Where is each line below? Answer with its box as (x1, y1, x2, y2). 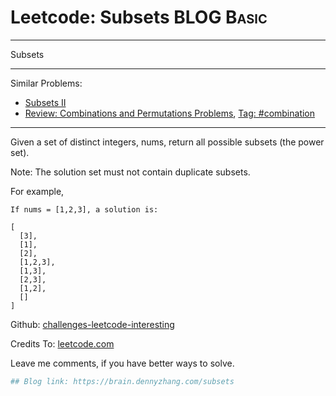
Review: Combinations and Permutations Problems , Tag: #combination (24, 107, 316, 119)
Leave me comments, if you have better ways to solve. (10, 357, 235, 369)
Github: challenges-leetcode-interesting (10, 318, 175, 330)
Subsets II (24, 96, 67, 108)
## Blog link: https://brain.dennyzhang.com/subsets (10, 376, 235, 386)
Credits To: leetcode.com (10, 337, 115, 350)
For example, (10, 185, 65, 197)
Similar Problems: (10, 77, 83, 89)
